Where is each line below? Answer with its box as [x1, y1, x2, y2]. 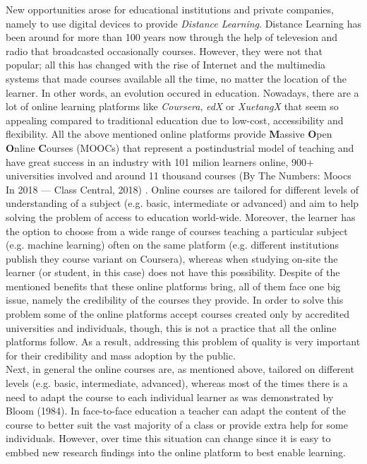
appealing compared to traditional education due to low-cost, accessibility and [6, 112, 344, 127]
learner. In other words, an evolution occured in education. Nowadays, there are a [6, 85, 359, 100]
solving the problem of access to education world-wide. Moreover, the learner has [6, 209, 356, 224]
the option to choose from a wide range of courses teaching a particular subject [6, 223, 348, 238]
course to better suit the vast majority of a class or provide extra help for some [6, 417, 348, 432]
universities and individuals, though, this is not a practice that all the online [6, 320, 337, 335]
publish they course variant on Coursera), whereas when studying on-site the [6, 251, 338, 266]
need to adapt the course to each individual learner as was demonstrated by [6, 389, 334, 404]
